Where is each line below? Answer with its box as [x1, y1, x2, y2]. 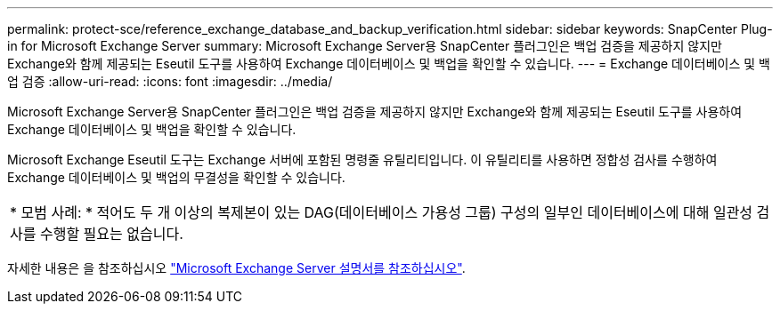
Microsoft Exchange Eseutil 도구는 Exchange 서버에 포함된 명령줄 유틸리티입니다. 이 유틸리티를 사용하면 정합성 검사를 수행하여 [7, 152, 718, 167]
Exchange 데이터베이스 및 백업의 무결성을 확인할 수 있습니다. [7, 170, 345, 185]
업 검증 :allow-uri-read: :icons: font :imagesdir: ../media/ [7, 74, 333, 89]
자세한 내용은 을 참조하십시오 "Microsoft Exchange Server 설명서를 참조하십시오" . [7, 260, 466, 275]
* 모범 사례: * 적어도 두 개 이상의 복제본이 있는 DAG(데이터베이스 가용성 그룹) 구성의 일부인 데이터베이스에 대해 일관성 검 [10, 203, 770, 221]
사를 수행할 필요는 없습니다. [10, 225, 183, 243]
